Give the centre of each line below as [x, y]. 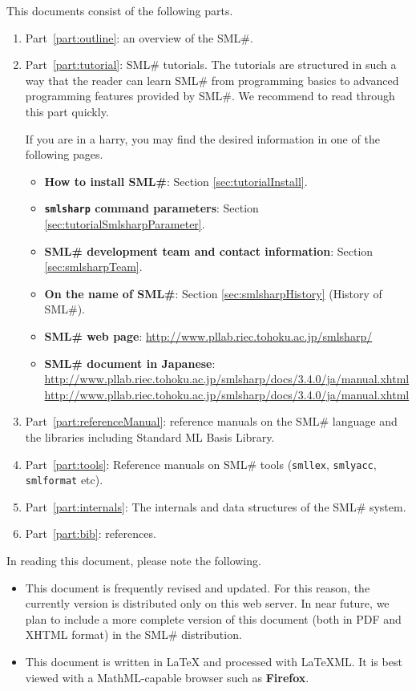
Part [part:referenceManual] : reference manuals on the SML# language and [211, 421]
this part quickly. [67, 111]
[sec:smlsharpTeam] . [93, 267]
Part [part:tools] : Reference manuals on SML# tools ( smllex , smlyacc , [201, 464]
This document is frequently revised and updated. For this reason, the [198, 587]
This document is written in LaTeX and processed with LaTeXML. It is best [214, 661]
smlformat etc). [64, 480]
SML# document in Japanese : [130, 363]
